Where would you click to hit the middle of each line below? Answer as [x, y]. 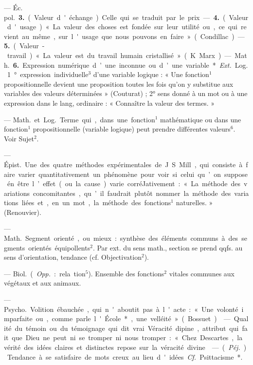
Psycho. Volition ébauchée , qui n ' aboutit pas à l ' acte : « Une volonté [121, 309]
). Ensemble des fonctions [126, 273]
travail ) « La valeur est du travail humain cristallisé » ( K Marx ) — [119, 55]
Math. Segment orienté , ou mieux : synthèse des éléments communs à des [121, 238]
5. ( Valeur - [24, 46]
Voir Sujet [19, 138]
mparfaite [18, 318]
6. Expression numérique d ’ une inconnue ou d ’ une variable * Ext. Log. [130, 65]
